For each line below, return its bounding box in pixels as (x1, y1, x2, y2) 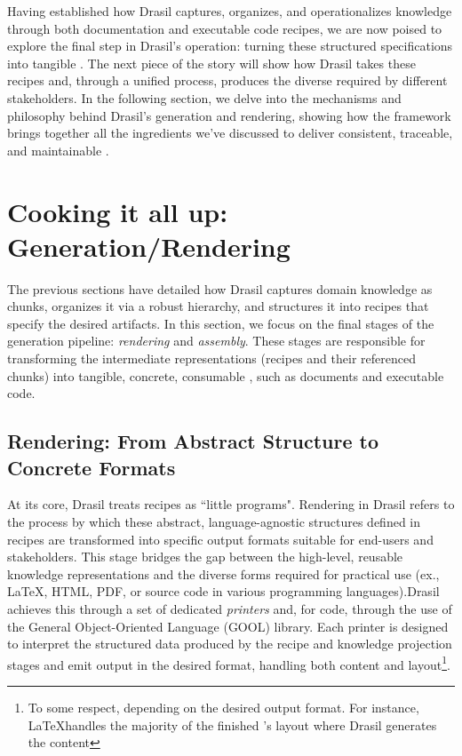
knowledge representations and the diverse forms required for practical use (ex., (7, 564, 440, 583)
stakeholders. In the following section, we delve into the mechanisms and (7, 88, 402, 107)
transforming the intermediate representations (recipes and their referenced (7, 349, 416, 368)
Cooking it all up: (7, 193, 228, 229)
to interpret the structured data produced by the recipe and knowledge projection (7, 634, 452, 653)
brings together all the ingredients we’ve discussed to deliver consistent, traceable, (7, 123, 453, 142)
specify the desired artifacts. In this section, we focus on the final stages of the (7, 314, 434, 332)
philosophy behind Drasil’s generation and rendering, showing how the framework (7, 106, 451, 124)
